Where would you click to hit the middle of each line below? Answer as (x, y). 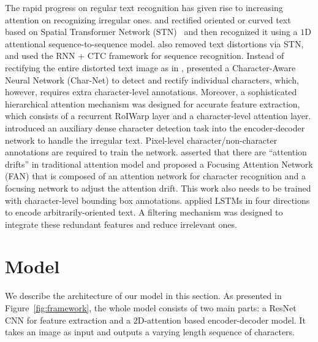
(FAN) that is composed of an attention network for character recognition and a (155, 176)
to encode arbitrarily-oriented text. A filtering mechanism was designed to (144, 212)
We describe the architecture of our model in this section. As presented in (143, 296)
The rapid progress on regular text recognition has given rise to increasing (144, 7)
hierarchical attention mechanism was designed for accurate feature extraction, (153, 103)
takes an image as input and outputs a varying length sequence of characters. (150, 332)
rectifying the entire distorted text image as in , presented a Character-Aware (150, 67)
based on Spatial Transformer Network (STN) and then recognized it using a (151, 32)
